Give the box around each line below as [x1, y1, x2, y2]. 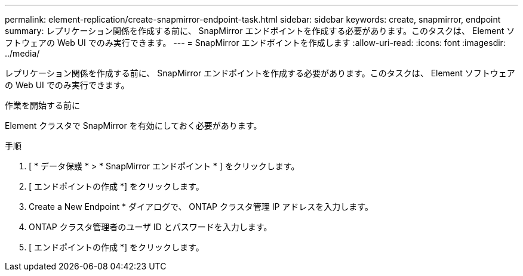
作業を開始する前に [5, 100, 80, 110]
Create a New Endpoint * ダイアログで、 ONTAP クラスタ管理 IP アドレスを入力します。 [29, 201, 373, 212]
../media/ [5, 48, 40, 58]
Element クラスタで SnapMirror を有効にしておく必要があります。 [5, 120, 262, 131]
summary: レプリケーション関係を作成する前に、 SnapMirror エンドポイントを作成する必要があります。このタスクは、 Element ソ [5, 26, 515, 36]
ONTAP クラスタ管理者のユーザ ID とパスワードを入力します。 [29, 222, 272, 232]
